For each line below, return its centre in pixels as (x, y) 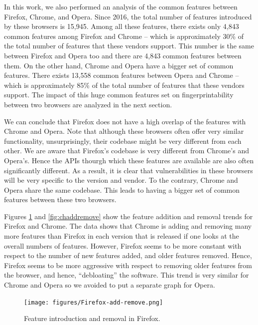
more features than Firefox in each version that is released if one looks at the (122, 236)
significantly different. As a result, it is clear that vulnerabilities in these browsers (129, 170)
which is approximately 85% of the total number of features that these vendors (124, 85)
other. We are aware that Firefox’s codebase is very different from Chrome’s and (127, 151)
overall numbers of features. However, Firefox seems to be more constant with (123, 245)
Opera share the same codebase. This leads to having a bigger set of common (122, 189)
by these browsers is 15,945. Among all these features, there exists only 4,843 (122, 26)
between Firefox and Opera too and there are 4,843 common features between (123, 55)
